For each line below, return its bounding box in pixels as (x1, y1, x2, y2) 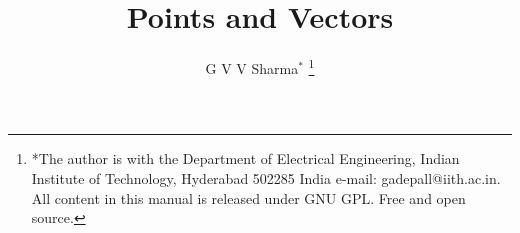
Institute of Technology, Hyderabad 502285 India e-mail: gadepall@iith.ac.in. (31, 167, 501, 188)
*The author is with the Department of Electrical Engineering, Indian (31, 148, 460, 169)
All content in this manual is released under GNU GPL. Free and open (31, 187, 466, 208)
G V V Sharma (205, 57, 299, 78)
